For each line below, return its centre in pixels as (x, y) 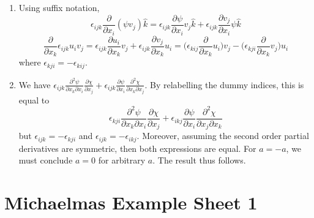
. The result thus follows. (199, 160)
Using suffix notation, (59, 7)
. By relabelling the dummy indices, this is (224, 84)
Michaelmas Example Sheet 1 (131, 202)
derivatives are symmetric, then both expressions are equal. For (137, 148)
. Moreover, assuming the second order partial (223, 136)
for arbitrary (122, 160)
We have (35, 84)
